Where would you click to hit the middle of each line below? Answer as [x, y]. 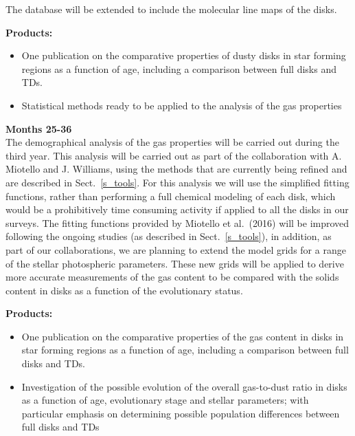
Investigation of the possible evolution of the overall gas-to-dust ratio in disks [184, 386]
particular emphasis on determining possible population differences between [181, 413]
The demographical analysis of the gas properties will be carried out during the [172, 142]
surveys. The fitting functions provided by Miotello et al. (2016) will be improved [177, 222]
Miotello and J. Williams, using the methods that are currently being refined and [176, 169]
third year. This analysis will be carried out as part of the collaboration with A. [174, 155]
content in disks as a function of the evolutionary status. [124, 290]
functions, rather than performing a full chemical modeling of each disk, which [171, 196]
